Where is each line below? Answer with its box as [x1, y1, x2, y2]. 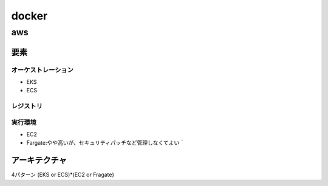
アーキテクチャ [11, 155, 67, 165]
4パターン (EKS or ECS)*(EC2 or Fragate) [11, 171, 115, 179]
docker [11, 9, 48, 22]
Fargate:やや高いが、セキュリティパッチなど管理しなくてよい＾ [26, 139, 185, 146]
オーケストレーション [11, 66, 74, 74]
